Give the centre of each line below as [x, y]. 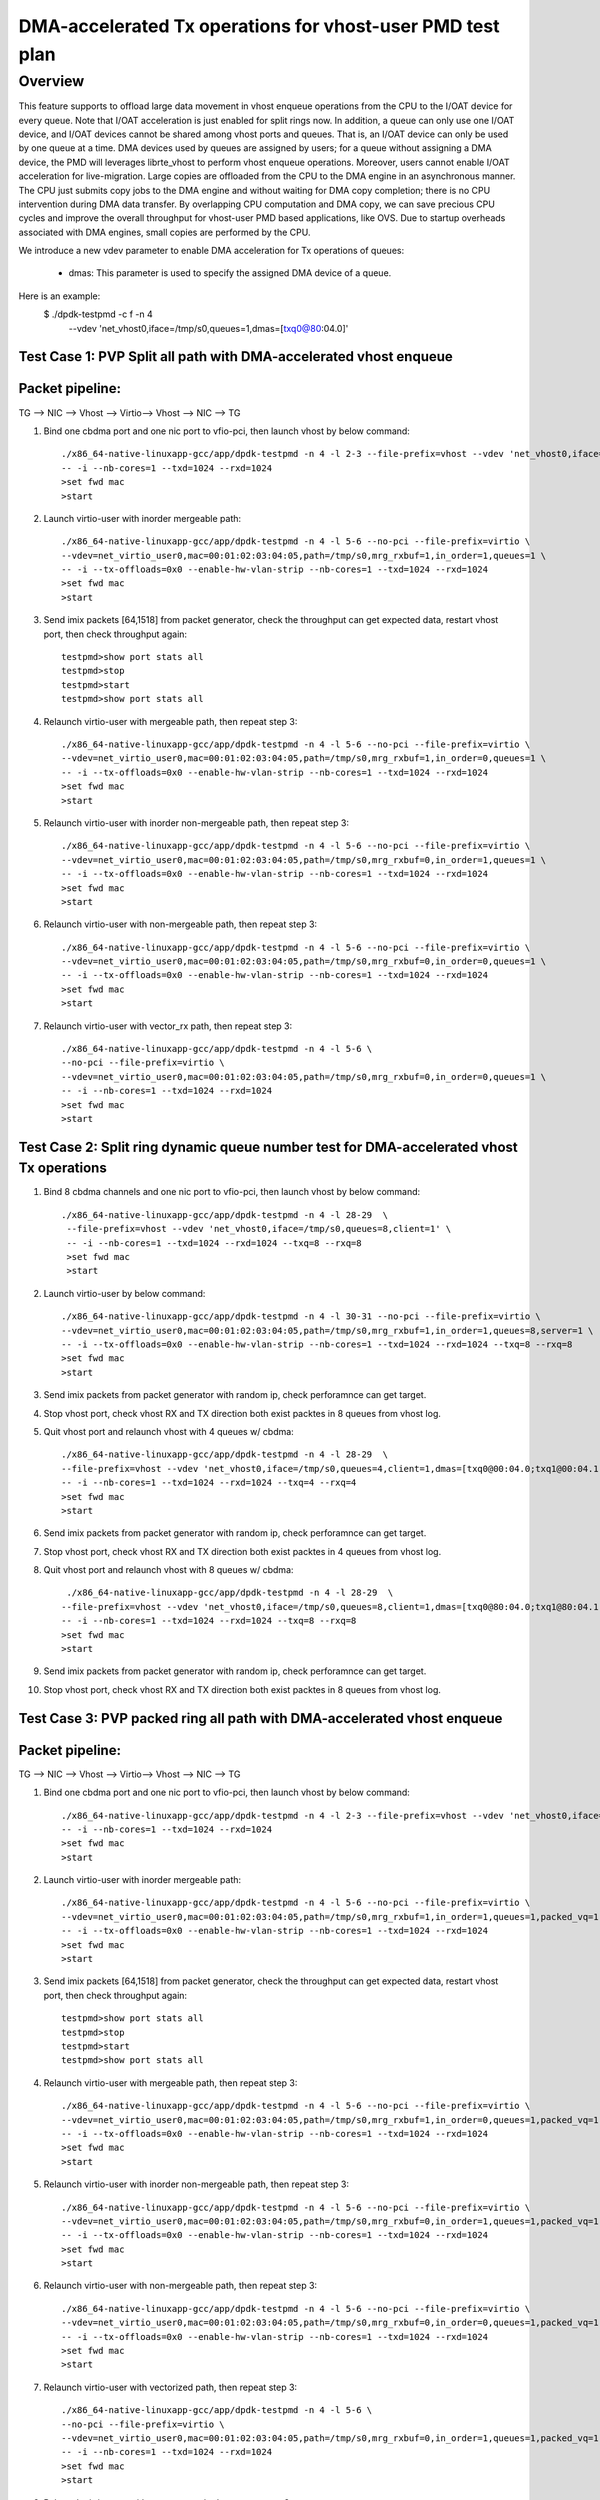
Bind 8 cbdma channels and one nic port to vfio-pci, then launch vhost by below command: [232, 1192]
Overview [51, 81]
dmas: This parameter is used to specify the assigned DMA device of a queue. [230, 273]
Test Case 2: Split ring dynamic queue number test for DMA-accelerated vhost [268, 1146]
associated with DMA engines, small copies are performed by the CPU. [164, 232]
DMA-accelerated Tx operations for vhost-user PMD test [259, 26]
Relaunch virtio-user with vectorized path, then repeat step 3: [170, 2387]
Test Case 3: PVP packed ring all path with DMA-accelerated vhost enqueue [260, 1718]
